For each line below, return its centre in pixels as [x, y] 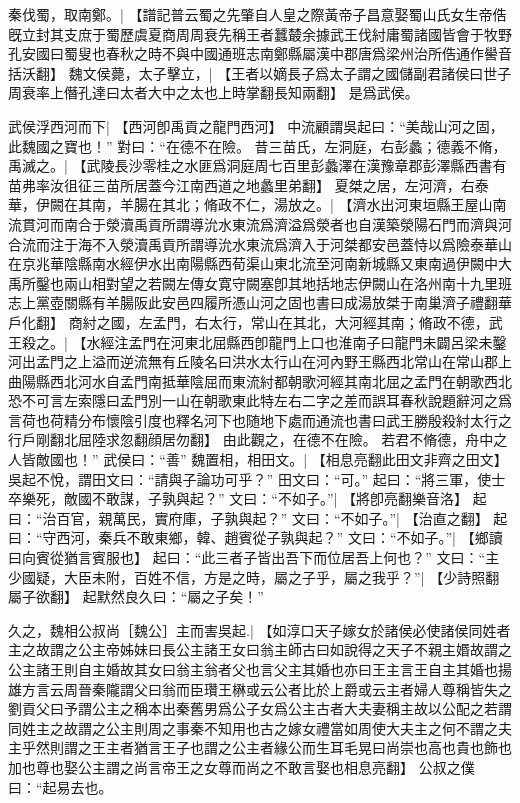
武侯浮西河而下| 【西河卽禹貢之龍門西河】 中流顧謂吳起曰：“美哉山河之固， [256, 125]
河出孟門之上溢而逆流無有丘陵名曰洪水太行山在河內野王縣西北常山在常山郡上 [260, 361]
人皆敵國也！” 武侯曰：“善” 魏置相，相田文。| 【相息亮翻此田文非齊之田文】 [258, 459]
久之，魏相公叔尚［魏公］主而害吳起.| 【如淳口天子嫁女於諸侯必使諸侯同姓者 [259, 629]
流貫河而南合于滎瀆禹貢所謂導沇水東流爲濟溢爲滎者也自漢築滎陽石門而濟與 [253, 223]
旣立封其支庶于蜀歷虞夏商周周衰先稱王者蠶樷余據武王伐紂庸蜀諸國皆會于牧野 [260, 33]
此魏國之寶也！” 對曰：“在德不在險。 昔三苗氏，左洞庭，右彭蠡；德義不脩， [257, 145]
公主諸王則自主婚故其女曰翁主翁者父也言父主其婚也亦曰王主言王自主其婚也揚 [260, 669]
